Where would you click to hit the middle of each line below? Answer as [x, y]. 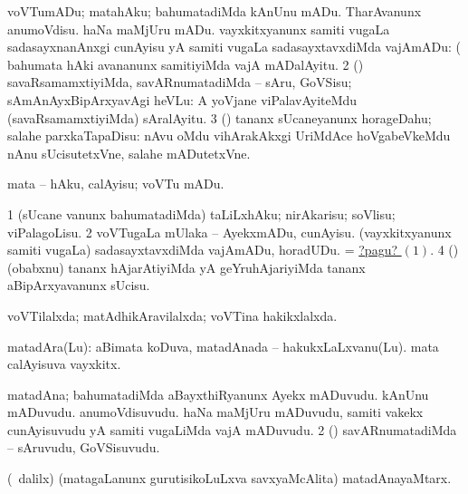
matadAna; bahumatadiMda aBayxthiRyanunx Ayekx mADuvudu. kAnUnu [218, 394]
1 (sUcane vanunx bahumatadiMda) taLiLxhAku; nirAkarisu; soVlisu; [201, 213]
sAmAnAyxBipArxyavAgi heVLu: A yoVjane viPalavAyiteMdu [182, 99]
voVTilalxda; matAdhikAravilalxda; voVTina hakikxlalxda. [172, 315]
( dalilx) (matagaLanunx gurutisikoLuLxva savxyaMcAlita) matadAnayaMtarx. [229, 478]
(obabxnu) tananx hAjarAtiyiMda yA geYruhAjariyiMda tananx [186, 267]
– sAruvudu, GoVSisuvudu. [84, 447]
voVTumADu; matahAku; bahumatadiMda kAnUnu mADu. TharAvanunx [215, 11]
